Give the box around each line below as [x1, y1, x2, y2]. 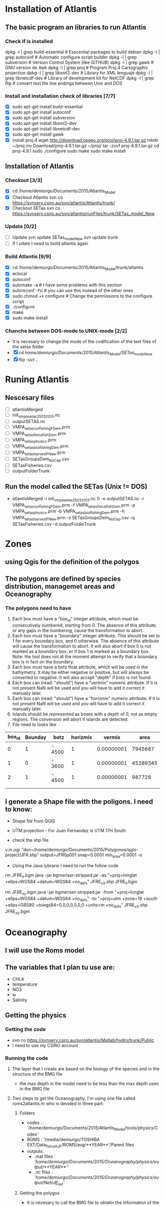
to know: [5, 805, 33, 814]
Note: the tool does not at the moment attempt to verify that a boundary [12, 653, 157, 660]
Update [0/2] [5, 223, 37, 230]
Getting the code [5, 1026, 46, 1033]
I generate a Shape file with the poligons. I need [5, 797, 153, 806]
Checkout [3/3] [5, 177, 43, 183]
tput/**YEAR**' [34, 1164, 68, 1170]
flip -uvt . [18, 357, 38, 362]
